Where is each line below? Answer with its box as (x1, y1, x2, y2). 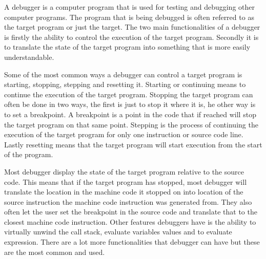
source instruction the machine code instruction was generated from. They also (4, 196, 252, 207)
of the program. (4, 149, 53, 160)
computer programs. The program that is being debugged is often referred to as (4, 11, 254, 22)
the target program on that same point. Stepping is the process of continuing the (4, 119, 258, 129)
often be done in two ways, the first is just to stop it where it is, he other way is (4, 99, 256, 110)
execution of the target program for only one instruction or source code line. (4, 129, 243, 140)
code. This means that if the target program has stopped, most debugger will (4, 176, 247, 187)
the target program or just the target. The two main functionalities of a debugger (4, 21, 260, 32)
